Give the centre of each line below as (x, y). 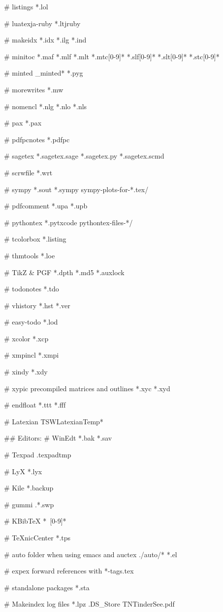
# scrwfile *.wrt (28, 172)
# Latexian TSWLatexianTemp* (54, 421)
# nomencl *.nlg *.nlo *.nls (46, 106)
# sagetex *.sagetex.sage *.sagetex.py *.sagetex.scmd (84, 156)
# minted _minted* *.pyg (44, 73)
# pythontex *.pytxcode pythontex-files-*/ (68, 222)
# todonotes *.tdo (32, 289)
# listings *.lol (26, 6)
